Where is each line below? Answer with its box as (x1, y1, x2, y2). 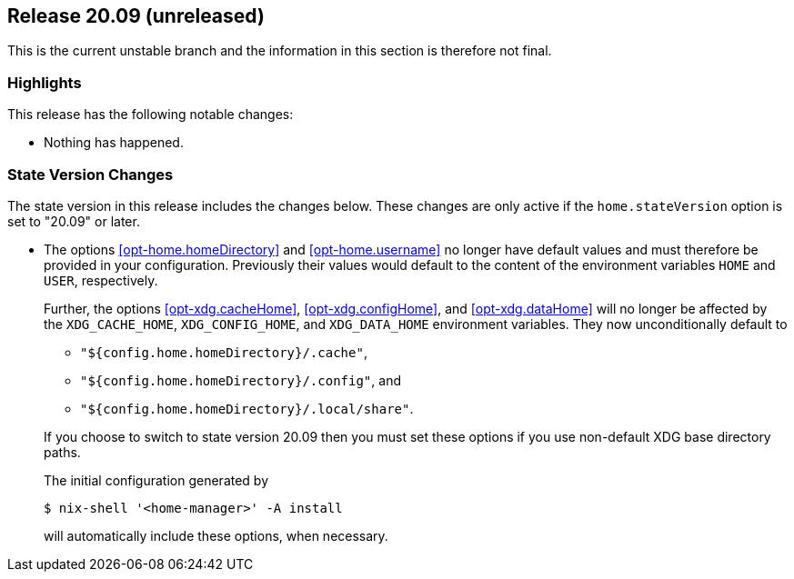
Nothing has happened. (44, 135, 184, 151)
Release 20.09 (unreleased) (7, 5, 265, 27)
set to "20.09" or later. (7, 213, 140, 229)
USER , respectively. (44, 272, 158, 288)
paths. (44, 444, 81, 460)
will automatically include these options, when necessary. (44, 527, 388, 544)
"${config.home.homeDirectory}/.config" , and (80, 372, 401, 388)
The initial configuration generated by (44, 472, 269, 488)
